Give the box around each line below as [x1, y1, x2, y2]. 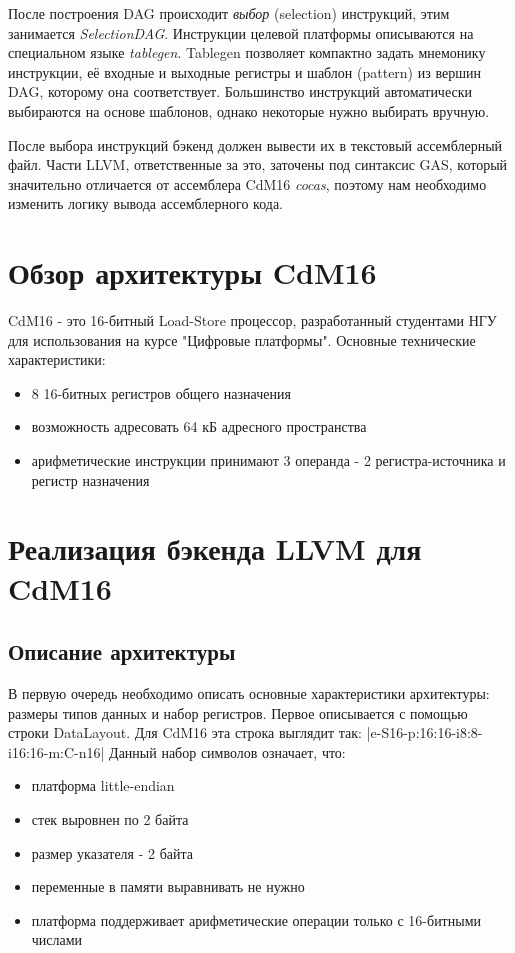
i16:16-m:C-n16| [8, 741, 105, 762]
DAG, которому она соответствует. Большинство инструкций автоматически [8, 81, 472, 102]
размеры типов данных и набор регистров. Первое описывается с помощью [8, 702, 468, 723]
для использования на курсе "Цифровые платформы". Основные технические [8, 329, 476, 350]
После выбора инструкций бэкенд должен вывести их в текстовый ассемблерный [8, 134, 503, 155]
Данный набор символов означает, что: [109, 741, 346, 762]
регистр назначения [31, 469, 150, 490]
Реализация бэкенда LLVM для [8, 528, 422, 569]
